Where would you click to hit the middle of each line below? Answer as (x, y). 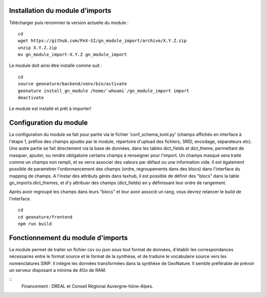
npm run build (35, 224)
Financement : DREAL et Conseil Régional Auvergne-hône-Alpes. (87, 286)
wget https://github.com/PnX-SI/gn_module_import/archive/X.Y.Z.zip (102, 41)
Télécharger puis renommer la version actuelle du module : (69, 23)
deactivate (31, 98)
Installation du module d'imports (60, 11)
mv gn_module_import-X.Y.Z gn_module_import (73, 55)
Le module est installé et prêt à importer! (50, 109)
